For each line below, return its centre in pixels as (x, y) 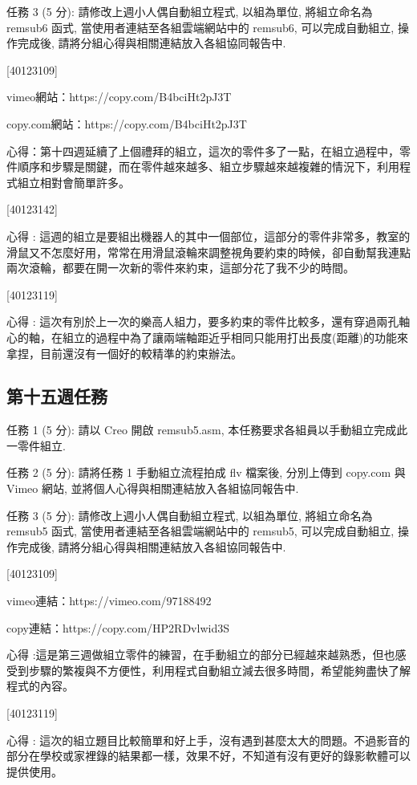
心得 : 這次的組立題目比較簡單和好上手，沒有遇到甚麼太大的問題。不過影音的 (208, 740)
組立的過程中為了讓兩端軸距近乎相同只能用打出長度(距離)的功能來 (235, 337)
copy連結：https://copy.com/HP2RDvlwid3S (118, 627)
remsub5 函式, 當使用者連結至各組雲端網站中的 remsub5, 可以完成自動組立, (200, 531)
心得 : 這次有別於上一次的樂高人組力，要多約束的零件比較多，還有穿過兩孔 (203, 321)
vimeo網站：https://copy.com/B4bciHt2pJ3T (119, 97)
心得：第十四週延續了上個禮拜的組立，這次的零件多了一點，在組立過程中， (203, 150)
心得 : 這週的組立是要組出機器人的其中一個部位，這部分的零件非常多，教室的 (208, 236)
